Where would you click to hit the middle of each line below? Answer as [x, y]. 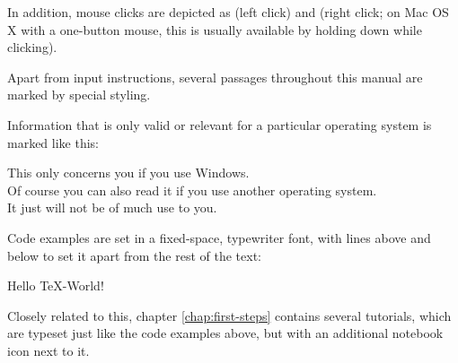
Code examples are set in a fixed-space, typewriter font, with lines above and [219, 237]
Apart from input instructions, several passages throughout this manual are [215, 77]
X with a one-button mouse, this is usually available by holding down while [215, 29]
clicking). [32, 47]
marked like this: [53, 142]
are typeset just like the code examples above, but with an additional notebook [225, 333]
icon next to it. [48, 350]
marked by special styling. [79, 95]
